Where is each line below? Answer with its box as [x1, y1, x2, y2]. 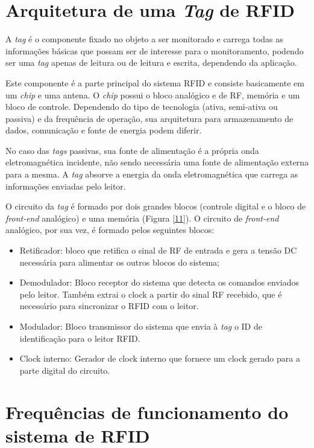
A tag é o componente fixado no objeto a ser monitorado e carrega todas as [5, 33, 283, 45]
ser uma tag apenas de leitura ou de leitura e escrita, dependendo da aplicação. [5, 56, 297, 69]
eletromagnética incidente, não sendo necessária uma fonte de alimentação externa [5, 156, 309, 168]
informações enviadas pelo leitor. [5, 179, 126, 192]
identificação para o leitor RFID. [19, 331, 140, 344]
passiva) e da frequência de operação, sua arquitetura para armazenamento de [5, 112, 294, 124]
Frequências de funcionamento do [5, 399, 289, 424]
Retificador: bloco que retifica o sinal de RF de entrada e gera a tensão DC [19, 244, 297, 257]
